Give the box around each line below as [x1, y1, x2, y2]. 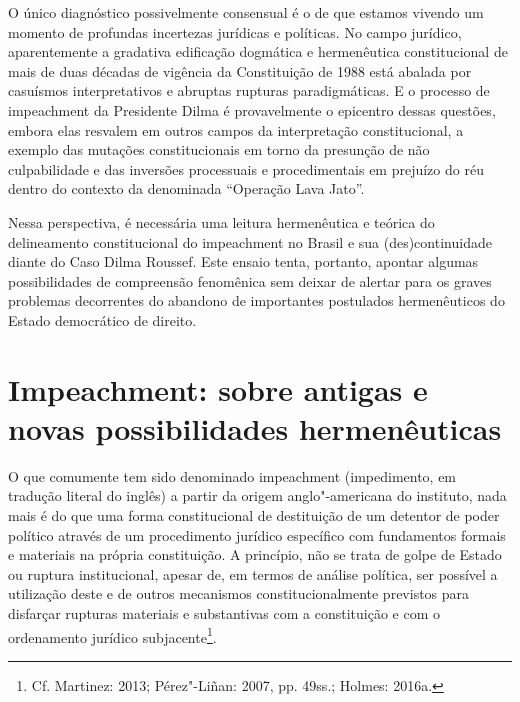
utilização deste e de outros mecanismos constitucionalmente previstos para [8, 583, 470, 604]
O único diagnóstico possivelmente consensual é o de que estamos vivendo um [8, 2, 484, 22]
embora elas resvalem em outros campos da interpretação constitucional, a [8, 119, 464, 140]
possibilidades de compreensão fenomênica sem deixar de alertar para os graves [8, 270, 492, 291]
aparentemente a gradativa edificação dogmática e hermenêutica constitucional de [8, 41, 508, 62]
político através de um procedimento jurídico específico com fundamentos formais [8, 524, 506, 545]
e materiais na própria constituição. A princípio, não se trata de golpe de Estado [8, 544, 502, 565]
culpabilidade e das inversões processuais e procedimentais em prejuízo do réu [8, 158, 484, 179]
